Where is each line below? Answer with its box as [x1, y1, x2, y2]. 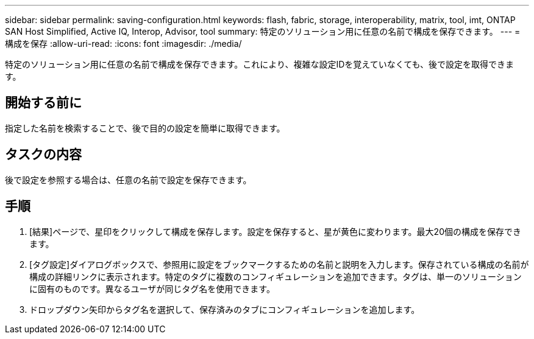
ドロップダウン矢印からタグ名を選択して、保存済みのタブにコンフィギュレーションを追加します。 [29, 304, 420, 315]
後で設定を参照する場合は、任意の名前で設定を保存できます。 [5, 174, 252, 185]
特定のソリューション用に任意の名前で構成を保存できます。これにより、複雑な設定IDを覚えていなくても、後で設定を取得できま [5, 59, 514, 69]
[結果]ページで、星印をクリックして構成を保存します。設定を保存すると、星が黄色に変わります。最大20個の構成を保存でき [29, 226, 521, 237]
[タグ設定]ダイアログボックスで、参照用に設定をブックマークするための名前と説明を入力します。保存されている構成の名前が [29, 259, 529, 270]
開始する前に [5, 95, 82, 111]
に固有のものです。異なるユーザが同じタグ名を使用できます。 [29, 283, 275, 294]
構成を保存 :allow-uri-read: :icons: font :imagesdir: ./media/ [5, 38, 242, 49]
